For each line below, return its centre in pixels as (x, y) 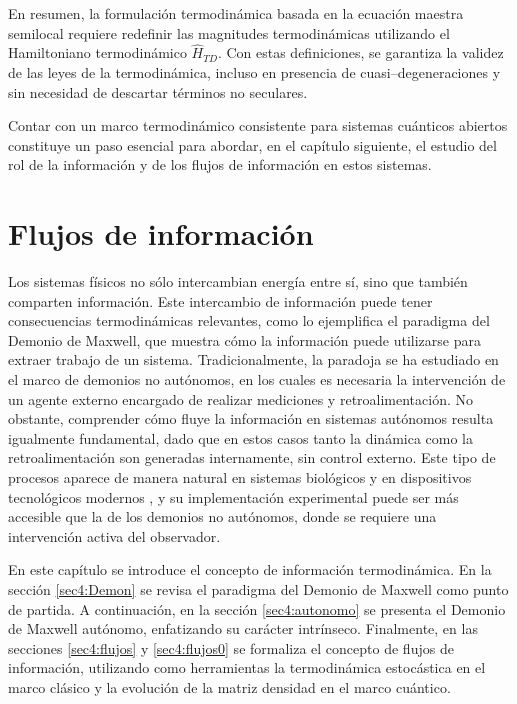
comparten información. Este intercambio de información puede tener (220, 300)
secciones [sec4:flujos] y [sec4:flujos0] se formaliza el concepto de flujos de (231, 647)
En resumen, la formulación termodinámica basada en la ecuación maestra (236, 13)
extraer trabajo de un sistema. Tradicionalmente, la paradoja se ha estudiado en (253, 359)
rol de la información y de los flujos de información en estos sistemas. (220, 164)
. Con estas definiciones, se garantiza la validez (360, 52)
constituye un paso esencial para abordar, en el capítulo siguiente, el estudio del (252, 144)
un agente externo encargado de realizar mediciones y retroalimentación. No (241, 398)
